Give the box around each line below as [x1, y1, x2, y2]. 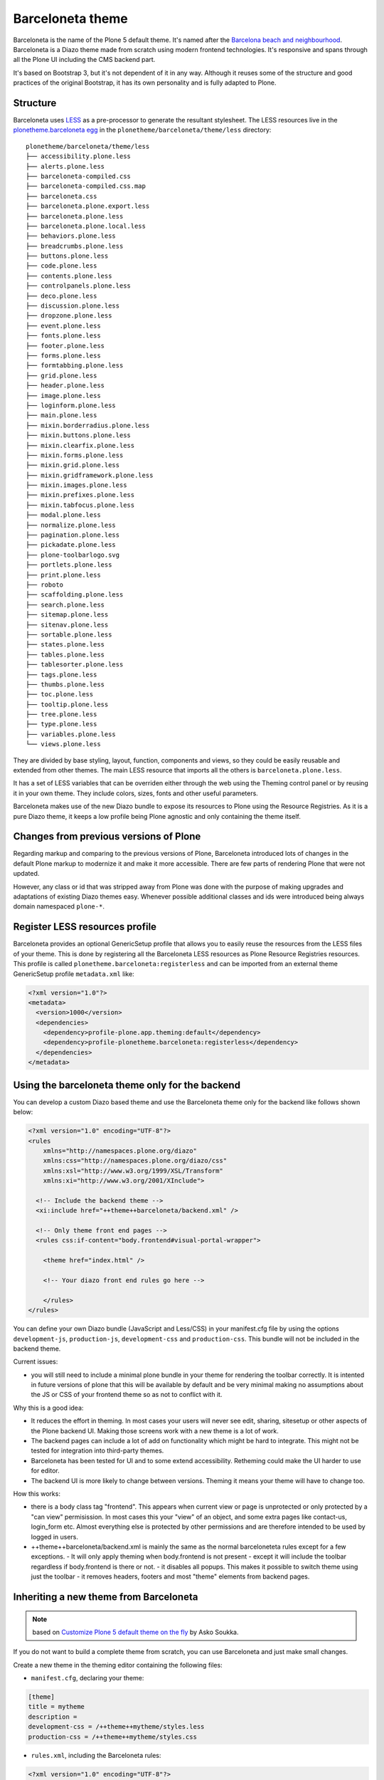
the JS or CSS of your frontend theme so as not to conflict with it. [31, 1391, 223, 1399]
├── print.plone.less [26, 570, 101, 579]
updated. [13, 869, 40, 878]
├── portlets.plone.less [26, 561, 112, 569]
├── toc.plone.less [26, 691, 94, 698]
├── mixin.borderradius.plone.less [26, 421, 150, 429]
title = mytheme [28, 1702, 85, 1711]
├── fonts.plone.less [26, 332, 101, 340]
